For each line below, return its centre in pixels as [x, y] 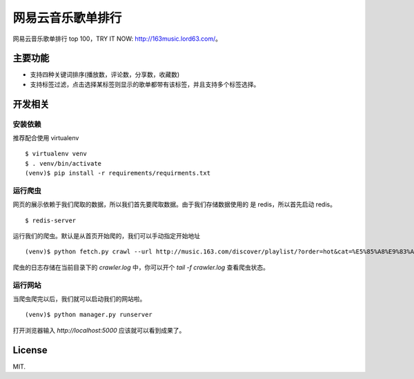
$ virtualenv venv [56, 154]
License [30, 350]
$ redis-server [51, 220]
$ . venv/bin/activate [63, 163]
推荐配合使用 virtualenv [46, 138]
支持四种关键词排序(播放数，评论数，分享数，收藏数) [105, 75]
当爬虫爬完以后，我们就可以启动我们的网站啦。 [79, 299]
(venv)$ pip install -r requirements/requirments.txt [118, 173]
